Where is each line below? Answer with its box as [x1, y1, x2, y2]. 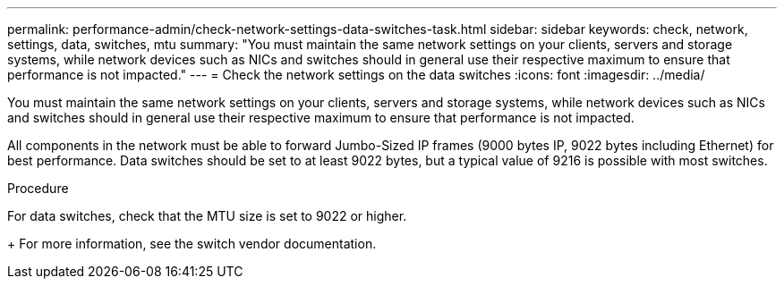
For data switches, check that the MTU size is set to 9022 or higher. [7, 208, 407, 223]
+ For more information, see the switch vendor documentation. [7, 236, 377, 251]
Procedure [7, 181, 69, 196]
